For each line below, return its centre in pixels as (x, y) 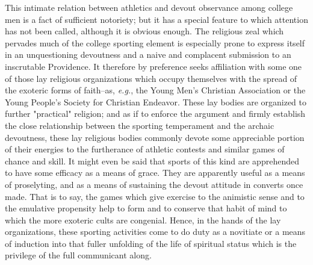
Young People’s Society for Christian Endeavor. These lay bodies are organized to (156, 101)
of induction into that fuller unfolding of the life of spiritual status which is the (151, 243)
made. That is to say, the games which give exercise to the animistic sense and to (155, 196)
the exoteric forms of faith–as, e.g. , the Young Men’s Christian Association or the (155, 90)
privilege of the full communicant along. (78, 255)
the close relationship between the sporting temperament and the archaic (140, 125)
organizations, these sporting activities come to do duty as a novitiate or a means (155, 232)
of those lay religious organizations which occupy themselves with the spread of (151, 78)
